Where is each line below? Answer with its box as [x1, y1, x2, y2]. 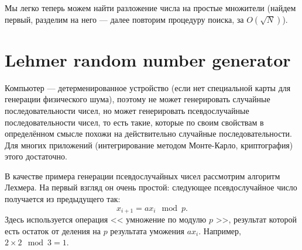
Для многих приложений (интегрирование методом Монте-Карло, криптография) [5, 138, 293, 151]
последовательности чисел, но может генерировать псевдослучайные [5, 104, 249, 116]
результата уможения [110, 224, 184, 237]
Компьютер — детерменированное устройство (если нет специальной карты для [5, 81, 291, 93]
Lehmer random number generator [5, 47, 291, 71]
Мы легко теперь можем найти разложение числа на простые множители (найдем [5, 2, 296, 13]
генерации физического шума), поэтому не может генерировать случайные [5, 93, 270, 105]
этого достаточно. [5, 150, 67, 162]
